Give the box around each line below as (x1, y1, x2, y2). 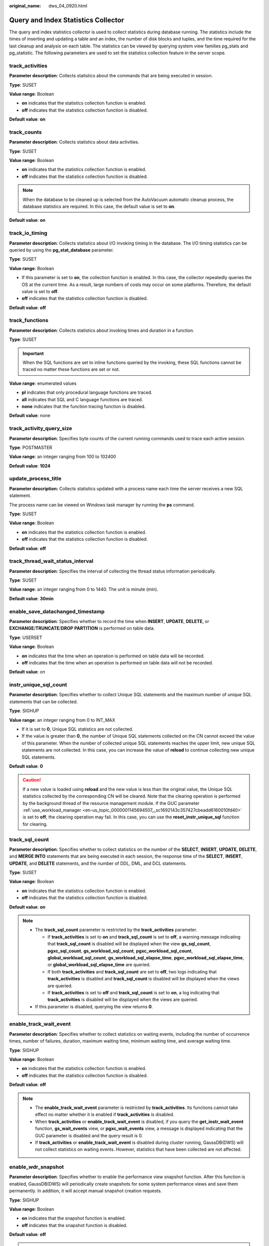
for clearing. (22, 821, 48, 827)
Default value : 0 (9, 763, 43, 769)
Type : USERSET (9, 634, 42, 640)
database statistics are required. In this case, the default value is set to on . (22, 203, 176, 209)
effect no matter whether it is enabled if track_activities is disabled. (35, 1111, 174, 1117)
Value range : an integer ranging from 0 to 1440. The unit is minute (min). (9, 586, 159, 593)
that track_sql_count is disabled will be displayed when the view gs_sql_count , (47, 941, 211, 947)
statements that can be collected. (9, 698, 78, 705)
